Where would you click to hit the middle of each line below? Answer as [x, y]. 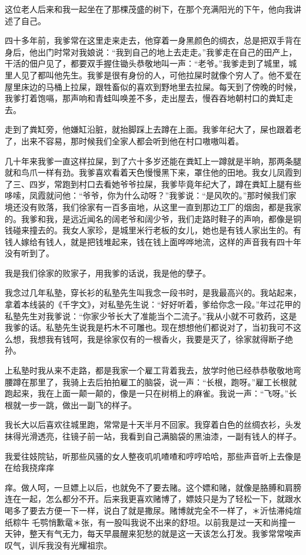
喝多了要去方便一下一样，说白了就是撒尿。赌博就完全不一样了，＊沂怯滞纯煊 [153, 510]
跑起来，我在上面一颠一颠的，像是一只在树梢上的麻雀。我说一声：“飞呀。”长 [151, 393]
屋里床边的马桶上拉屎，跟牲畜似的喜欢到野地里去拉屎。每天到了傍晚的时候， [153, 86]
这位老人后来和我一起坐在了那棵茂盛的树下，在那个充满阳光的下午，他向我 [149, 9]
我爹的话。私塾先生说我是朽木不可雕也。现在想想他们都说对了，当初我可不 [149, 327]
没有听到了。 [29, 253]
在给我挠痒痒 [29, 468]
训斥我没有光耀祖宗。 [70, 545]
